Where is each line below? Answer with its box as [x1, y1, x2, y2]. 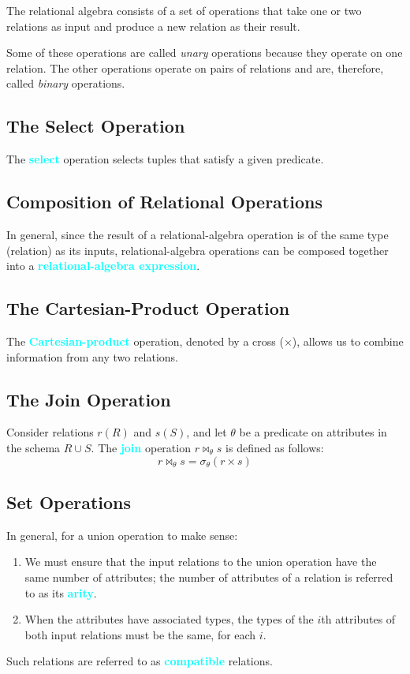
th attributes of [321, 611, 396, 627]
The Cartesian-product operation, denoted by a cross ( [6, 332, 284, 349]
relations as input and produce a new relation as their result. [6, 17, 300, 34]
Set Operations [6, 489, 132, 514]
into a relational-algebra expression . [6, 257, 200, 274]
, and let [186, 424, 227, 440]
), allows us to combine [292, 332, 404, 349]
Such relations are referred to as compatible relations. [6, 653, 273, 669]
